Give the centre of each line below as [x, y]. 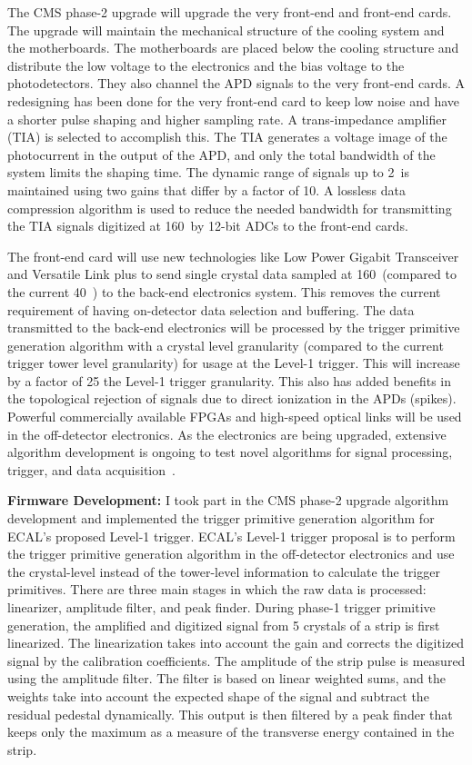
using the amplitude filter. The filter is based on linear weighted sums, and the [226, 678]
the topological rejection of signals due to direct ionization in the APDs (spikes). [232, 398]
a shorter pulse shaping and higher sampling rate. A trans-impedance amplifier [227, 119]
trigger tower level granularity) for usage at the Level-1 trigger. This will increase [234, 363]
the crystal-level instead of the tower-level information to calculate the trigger [224, 571]
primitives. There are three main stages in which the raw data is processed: [217, 589]
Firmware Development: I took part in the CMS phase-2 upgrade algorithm [228, 500]
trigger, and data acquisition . [91, 469]
